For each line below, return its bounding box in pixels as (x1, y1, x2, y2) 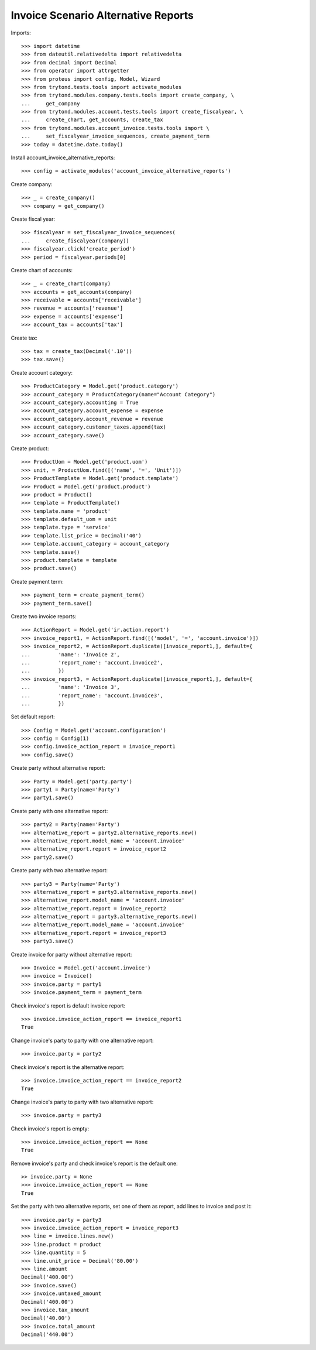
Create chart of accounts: (11, 266, 73, 273)
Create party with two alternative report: (11, 867, 108, 874)
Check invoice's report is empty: (11, 1125, 90, 1132)
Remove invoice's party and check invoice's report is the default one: (11, 1160, 178, 1167)
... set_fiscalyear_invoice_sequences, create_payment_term (21, 133, 210, 140)
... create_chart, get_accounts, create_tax (21, 117, 163, 123)
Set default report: (11, 713, 55, 720)
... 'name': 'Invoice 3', (21, 684, 120, 691)
